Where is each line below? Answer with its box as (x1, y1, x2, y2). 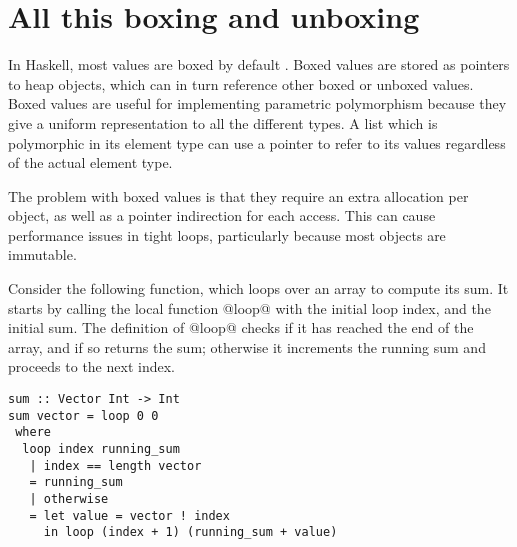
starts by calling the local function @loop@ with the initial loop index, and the (8, 297, 491, 318)
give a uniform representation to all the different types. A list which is (8, 112, 438, 133)
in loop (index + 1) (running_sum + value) (43, 525, 338, 540)
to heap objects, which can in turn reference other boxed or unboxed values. (8, 73, 474, 94)
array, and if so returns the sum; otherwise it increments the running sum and (8, 336, 486, 357)
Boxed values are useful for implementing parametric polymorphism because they (8, 93, 507, 114)
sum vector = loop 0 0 (8, 408, 159, 423)
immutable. (8, 244, 77, 265)
